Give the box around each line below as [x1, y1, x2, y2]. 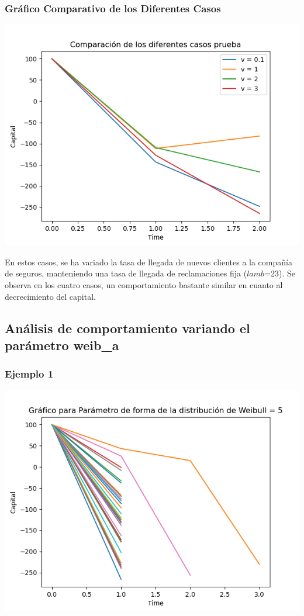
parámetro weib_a [5, 335, 119, 354]
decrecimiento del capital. [5, 290, 96, 302]
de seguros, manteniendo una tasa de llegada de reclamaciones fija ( [5, 267, 247, 279]
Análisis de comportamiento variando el [5, 319, 250, 337]
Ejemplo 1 [5, 366, 54, 381]
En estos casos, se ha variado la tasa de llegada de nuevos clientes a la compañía [5, 255, 292, 268]
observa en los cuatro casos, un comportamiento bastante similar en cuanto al [5, 279, 283, 290]
